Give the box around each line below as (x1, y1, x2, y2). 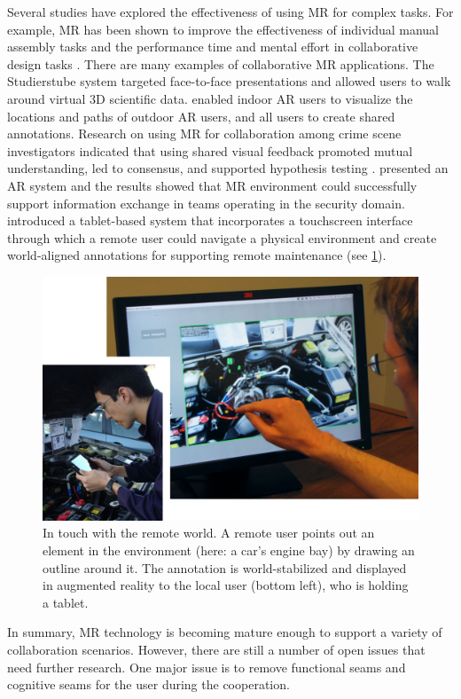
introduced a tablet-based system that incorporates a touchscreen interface (7, 211, 413, 230)
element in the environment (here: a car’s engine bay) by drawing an (43, 541, 415, 560)
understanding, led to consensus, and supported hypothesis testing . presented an (7, 159, 449, 177)
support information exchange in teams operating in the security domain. (7, 193, 405, 212)
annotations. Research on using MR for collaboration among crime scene (7, 124, 402, 143)
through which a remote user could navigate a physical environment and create (7, 228, 437, 247)
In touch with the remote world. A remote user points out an (43, 523, 375, 542)
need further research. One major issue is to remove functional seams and (7, 657, 406, 676)
